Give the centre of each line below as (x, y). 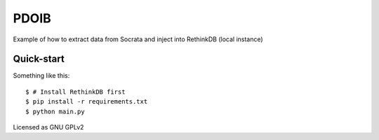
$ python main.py (55, 111)
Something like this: (41, 76)
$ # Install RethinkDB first (75, 92)
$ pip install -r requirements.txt (87, 102)
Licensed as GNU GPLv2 (48, 127)
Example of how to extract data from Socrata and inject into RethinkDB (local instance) (138, 39)
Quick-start (39, 59)
